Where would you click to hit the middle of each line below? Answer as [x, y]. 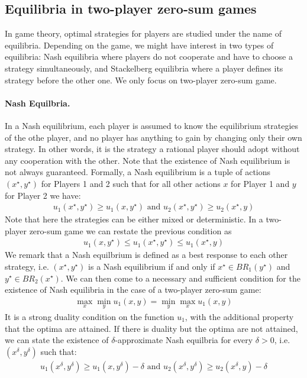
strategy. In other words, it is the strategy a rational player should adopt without [152, 149]
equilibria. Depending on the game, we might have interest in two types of [139, 45]
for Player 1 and [260, 183]
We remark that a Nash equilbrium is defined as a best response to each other [146, 255]
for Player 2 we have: [43, 195]
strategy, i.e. [27, 266]
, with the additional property [239, 316]
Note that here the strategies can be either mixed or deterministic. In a [134, 219]
